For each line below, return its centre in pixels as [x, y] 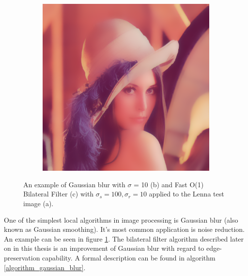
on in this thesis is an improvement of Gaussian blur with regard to [104, 248]
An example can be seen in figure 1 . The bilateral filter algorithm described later [124, 238]
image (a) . [39, 203]
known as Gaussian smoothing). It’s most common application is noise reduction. [124, 229]
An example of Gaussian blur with [74, 184]
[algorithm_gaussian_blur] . [45, 267]
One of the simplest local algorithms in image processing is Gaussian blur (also [121, 219]
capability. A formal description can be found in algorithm [129, 257]
